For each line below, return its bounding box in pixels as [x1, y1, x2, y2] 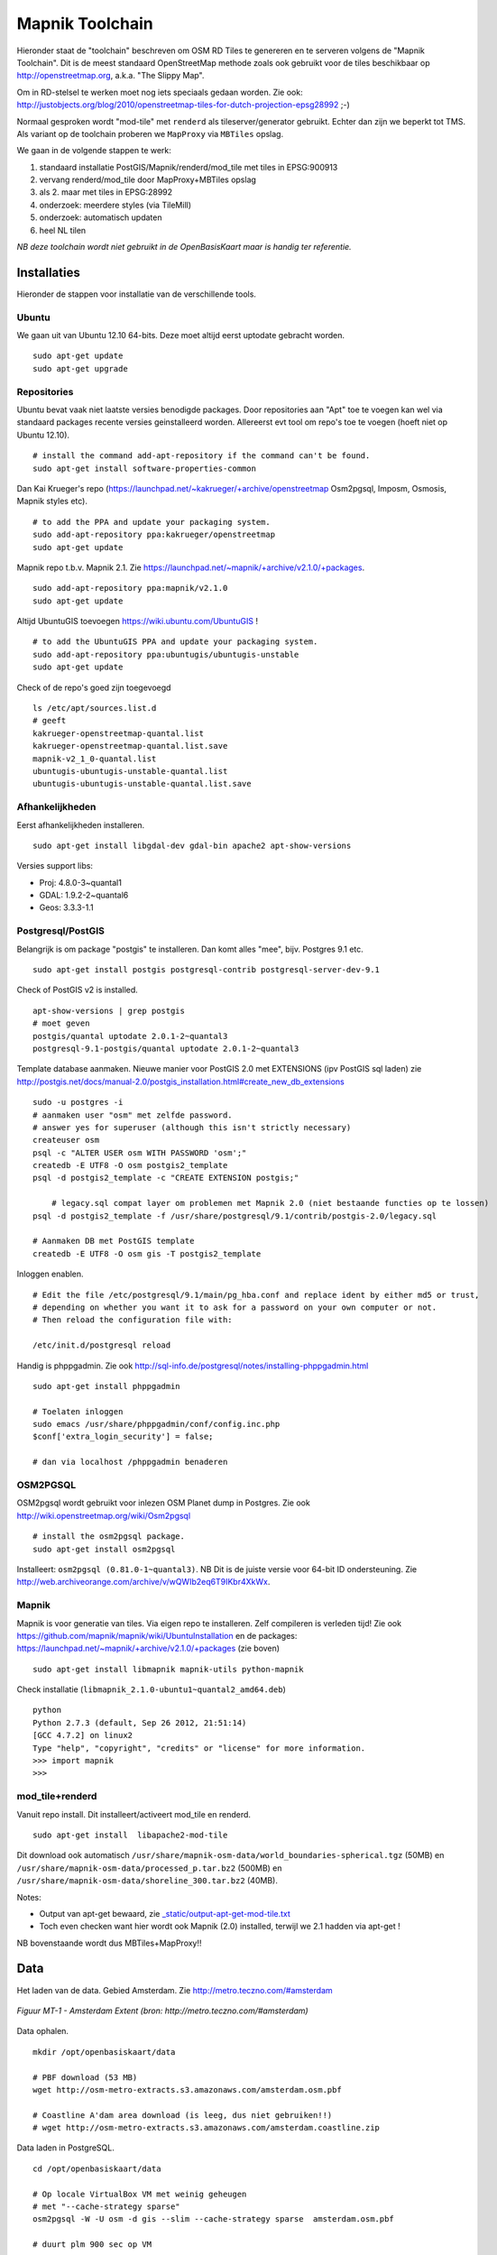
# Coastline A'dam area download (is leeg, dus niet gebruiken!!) [32, 2110, 333, 2120]
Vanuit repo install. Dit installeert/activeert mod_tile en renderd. [16, 1809, 252, 1819]
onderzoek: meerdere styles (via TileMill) [39, 199, 192, 210]
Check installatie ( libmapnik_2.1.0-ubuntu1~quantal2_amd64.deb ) [16, 1684, 286, 1695]
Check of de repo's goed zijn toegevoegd [16, 682, 171, 693]
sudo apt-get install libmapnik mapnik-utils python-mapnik [32, 1664, 304, 1674]
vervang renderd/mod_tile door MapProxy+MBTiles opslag [39, 174, 257, 185]
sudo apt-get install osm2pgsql [32, 1543, 176, 1554]
